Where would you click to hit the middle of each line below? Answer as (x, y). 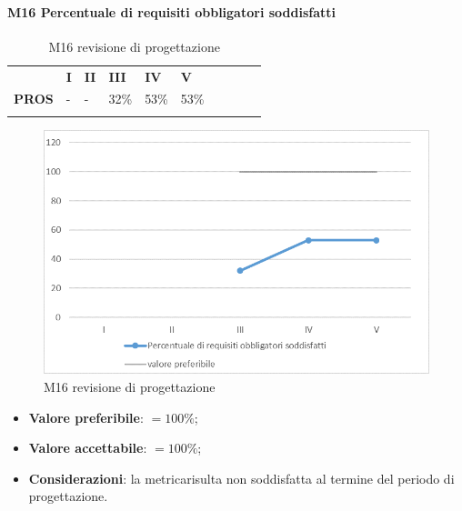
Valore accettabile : (88, 448)
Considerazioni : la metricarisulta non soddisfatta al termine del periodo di (241, 478)
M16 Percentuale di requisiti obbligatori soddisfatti (172, 11)
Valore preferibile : (86, 417)
